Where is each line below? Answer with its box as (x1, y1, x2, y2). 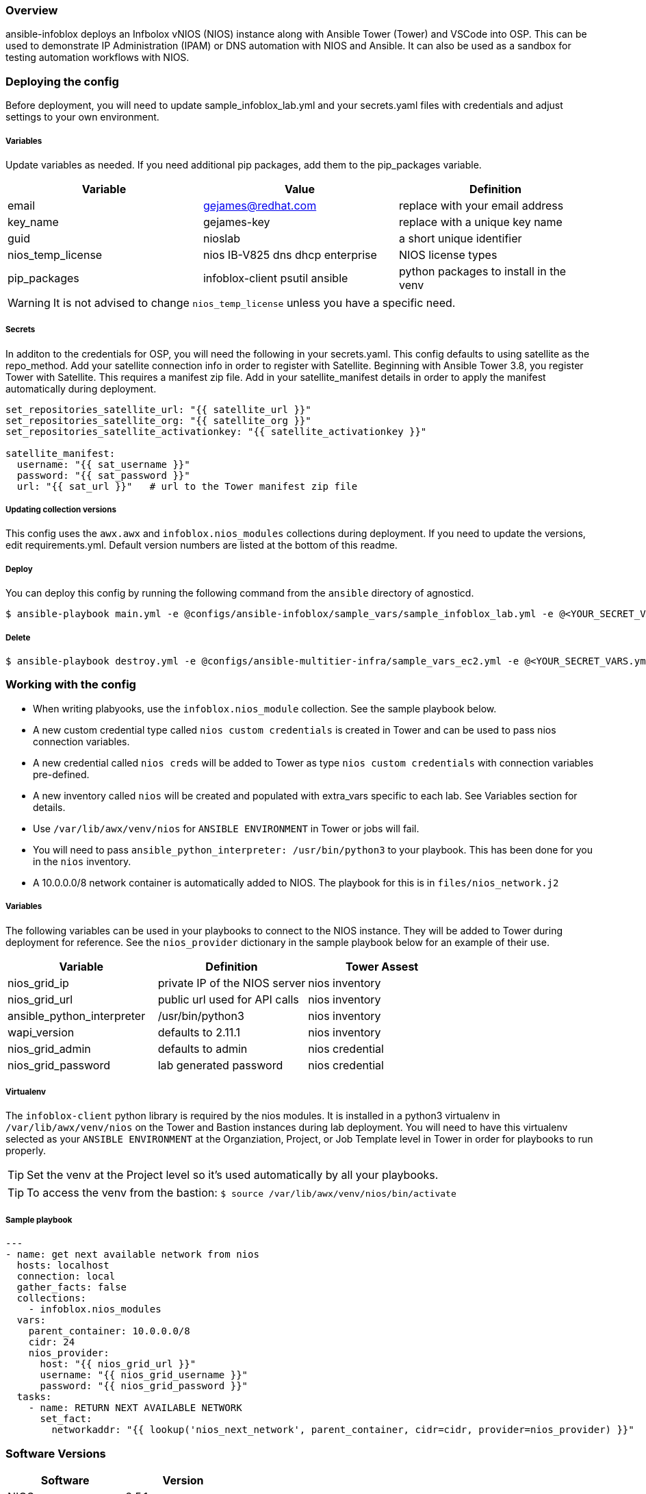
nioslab (203, 231, 241, 245)
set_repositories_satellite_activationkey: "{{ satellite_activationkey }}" (5, 425, 427, 437)
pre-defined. (33, 768, 90, 780)
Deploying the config (5, 74, 119, 88)
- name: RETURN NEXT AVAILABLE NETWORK (28, 1402, 242, 1414)
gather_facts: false (16, 1282, 127, 1293)
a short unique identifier (398, 231, 522, 245)
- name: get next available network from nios (5, 1249, 259, 1260)
